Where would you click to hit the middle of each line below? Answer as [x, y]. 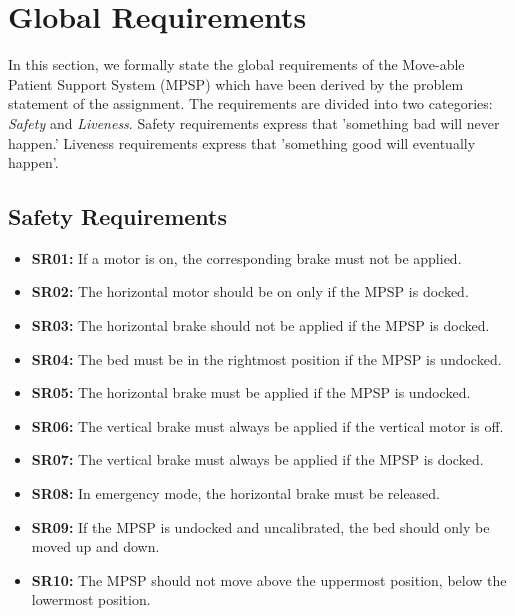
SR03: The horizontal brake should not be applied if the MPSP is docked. [260, 325]
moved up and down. [95, 546]
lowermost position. [91, 599]
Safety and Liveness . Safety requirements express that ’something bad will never [254, 122]
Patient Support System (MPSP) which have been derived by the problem [236, 83]
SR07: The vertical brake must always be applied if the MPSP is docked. [257, 459]
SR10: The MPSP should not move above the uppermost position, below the [269, 579]
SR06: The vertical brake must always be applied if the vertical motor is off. [267, 425]
